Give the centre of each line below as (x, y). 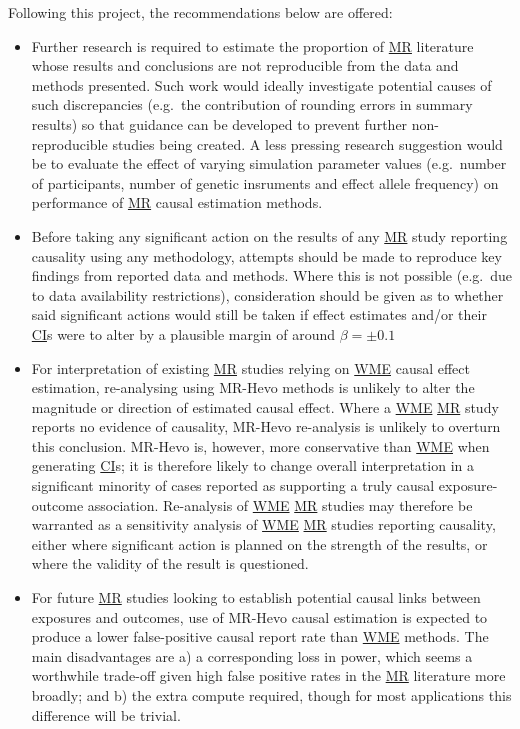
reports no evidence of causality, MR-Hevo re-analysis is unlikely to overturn (266, 426)
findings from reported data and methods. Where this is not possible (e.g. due (271, 275)
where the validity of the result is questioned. (170, 563)
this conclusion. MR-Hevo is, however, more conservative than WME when (260, 445)
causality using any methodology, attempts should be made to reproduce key (266, 255)
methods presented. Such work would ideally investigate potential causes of (261, 84)
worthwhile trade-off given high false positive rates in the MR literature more (268, 675)
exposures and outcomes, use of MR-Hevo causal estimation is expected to (259, 616)
